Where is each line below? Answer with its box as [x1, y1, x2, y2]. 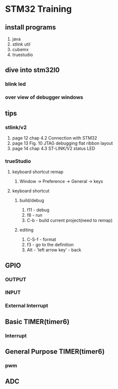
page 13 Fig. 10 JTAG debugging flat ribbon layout [12, 140, 113, 146]
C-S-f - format [26, 237, 56, 242]
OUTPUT [5, 276, 26, 283]
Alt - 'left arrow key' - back [26, 247, 82, 253]
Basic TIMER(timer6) [5, 317, 70, 326]
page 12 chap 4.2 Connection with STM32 [12, 135, 97, 141]
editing [19, 227, 34, 233]
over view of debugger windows [5, 94, 83, 101]
